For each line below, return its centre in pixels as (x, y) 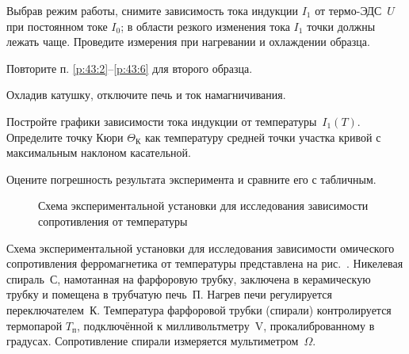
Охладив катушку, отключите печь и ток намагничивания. (146, 95)
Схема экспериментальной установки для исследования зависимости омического (201, 247)
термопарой (34, 325)
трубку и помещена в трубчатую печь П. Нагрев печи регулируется (170, 294)
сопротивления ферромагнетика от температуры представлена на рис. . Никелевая (205, 263)
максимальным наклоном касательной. (99, 152)
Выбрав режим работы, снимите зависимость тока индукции (152, 10)
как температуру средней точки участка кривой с (263, 137)
